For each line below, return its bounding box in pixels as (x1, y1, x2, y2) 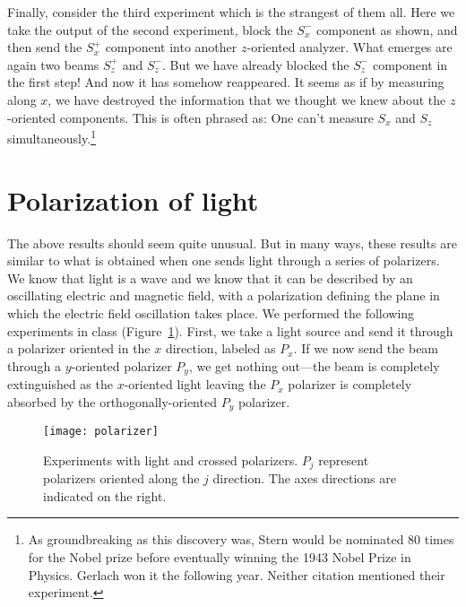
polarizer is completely (288, 375, 412, 394)
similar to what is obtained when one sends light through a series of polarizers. (7, 251, 440, 270)
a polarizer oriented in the (7, 339, 151, 358)
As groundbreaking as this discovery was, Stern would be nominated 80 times (28, 530, 454, 549)
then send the (7, 38, 82, 56)
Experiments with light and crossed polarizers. (43, 450, 298, 469)
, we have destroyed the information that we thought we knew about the (47, 90, 446, 108)
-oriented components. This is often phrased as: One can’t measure (7, 108, 374, 126)
